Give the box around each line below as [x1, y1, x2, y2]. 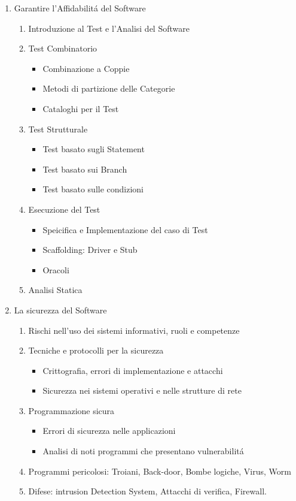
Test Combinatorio [28, 42, 97, 55]
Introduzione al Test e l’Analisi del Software [28, 22, 190, 34]
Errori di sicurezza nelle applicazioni [42, 424, 176, 437]
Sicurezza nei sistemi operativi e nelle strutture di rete [42, 384, 242, 397]
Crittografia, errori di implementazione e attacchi [42, 364, 223, 376]
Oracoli [42, 263, 69, 276]
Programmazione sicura [28, 404, 115, 417]
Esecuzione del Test [28, 203, 100, 215]
